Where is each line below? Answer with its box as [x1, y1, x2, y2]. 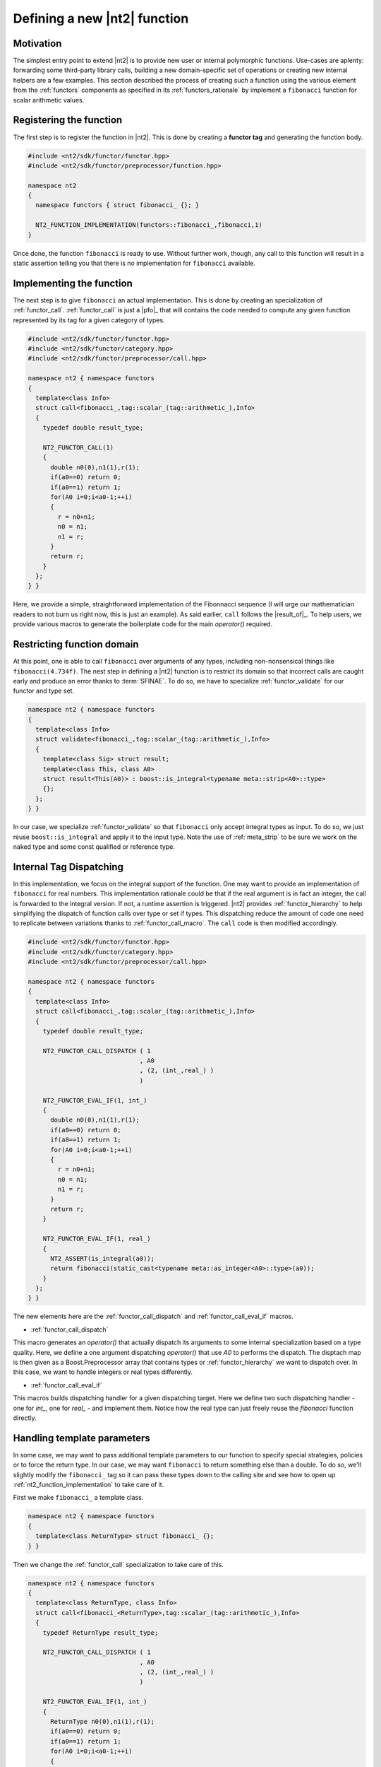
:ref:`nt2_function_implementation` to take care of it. [13, 1481, 164, 1489]
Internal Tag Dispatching [13, 861, 123, 873]
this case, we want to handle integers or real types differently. [13, 1368, 193, 1376]
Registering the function [13, 114, 123, 127]
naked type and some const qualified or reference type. [13, 842, 176, 851]
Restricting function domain [13, 638, 139, 650]
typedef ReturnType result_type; [42, 1628, 159, 1636]
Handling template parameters [13, 1432, 151, 1444]
